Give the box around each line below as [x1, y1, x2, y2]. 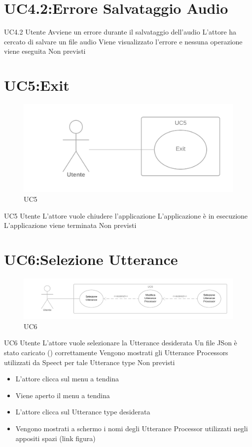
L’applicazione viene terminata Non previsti [4, 220, 137, 230]
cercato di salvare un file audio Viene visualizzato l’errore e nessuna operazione [4, 36, 243, 46]
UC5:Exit [4, 75, 70, 95]
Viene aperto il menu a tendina [15, 390, 110, 400]
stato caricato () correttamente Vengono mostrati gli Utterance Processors [4, 347, 228, 357]
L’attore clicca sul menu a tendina [15, 373, 119, 384]
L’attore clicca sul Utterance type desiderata [15, 407, 150, 417]
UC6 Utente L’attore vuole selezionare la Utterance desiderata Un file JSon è [4, 337, 237, 348]
